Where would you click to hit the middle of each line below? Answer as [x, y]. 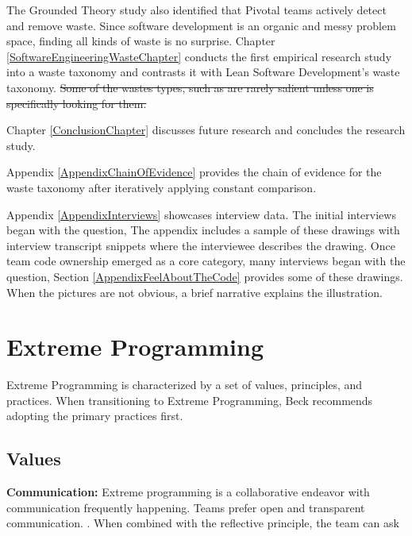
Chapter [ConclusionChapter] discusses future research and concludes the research [206, 130]
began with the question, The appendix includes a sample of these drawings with [203, 230]
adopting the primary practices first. [95, 416]
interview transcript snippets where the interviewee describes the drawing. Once [201, 245]
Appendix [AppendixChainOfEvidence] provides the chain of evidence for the [194, 172]
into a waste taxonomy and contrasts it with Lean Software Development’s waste [203, 72]
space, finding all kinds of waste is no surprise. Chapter [141, 41]
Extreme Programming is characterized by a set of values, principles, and [185, 385]
